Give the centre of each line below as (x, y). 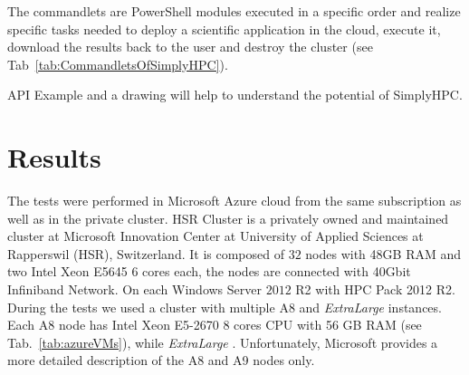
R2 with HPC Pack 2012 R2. (375, 289)
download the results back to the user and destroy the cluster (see (190, 47)
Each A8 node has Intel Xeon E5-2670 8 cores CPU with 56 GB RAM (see (215, 325)
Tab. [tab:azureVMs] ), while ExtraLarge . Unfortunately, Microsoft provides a (223, 342)
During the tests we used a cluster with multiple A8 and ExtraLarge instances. (225, 307)
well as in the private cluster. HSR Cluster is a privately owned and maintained (228, 218)
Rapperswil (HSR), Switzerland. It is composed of (146, 253)
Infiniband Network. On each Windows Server (134, 289)
